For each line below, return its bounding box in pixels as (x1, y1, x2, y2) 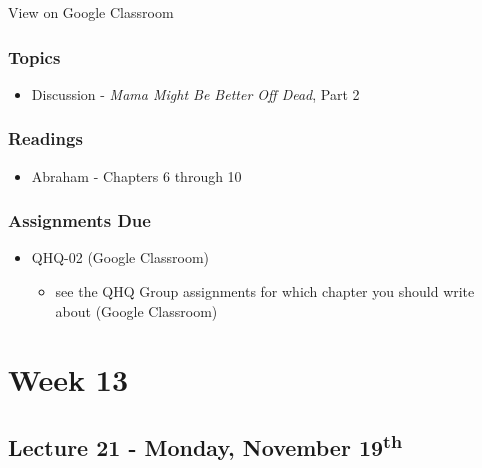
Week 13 (8, 359, 129, 400)
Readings (8, 126, 83, 151)
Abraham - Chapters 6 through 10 (31, 165, 242, 186)
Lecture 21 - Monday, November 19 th (8, 427, 403, 462)
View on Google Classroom (8, 2, 174, 22)
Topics (8, 44, 61, 69)
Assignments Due (8, 208, 151, 233)
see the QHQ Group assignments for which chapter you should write (55, 281, 475, 302)
